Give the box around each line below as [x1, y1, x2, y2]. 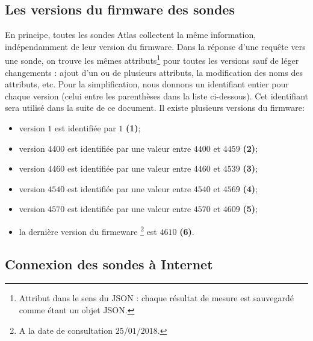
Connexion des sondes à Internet [5, 254, 213, 273]
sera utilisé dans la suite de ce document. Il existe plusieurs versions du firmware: [5, 101, 305, 114]
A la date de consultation [19, 324, 113, 336]
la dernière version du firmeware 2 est [19, 223, 157, 237]
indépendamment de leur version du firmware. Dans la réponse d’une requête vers [5, 40, 306, 52]
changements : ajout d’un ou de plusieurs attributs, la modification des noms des [5, 66, 303, 78]
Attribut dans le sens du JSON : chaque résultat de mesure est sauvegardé [19, 292, 294, 304]
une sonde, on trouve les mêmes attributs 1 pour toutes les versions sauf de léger [5, 52, 299, 67]
